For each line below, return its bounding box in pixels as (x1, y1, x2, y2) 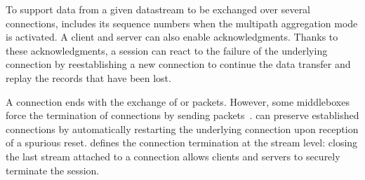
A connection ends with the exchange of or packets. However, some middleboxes (6, 94, 350, 109)
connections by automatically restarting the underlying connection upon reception (6, 121, 359, 136)
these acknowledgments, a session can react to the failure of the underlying (6, 43, 328, 57)
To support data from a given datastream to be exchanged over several (6, 2, 311, 16)
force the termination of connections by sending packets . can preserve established (6, 108, 359, 123)
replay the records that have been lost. (6, 70, 171, 85)
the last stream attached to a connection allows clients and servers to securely (6, 148, 340, 163)
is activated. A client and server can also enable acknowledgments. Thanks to (6, 29, 338, 44)
